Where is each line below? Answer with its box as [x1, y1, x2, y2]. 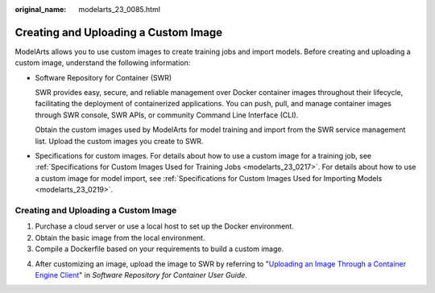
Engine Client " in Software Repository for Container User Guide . [35, 270, 247, 279]
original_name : [14, 5, 67, 14]
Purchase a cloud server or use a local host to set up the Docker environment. [35, 221, 294, 231]
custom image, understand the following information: [14, 58, 191, 68]
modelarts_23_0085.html [78, 5, 161, 14]
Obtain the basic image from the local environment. [35, 233, 205, 242]
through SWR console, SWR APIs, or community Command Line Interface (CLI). [35, 109, 299, 120]
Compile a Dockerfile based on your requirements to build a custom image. [35, 244, 284, 254]
